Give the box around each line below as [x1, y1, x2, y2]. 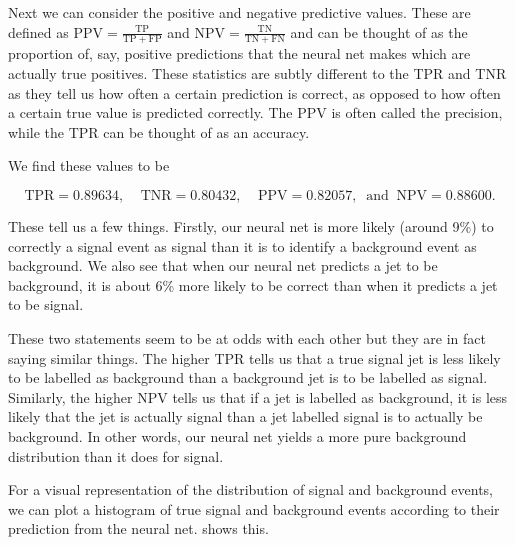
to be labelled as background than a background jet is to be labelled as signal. [8, 367, 488, 388]
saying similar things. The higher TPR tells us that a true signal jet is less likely [8, 347, 501, 368]
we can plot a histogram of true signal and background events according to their [8, 498, 500, 519]
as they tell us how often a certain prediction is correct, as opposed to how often [8, 82, 501, 103]
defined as [8, 21, 69, 42]
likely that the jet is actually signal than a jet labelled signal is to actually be [8, 406, 483, 427]
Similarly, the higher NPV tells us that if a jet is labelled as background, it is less [8, 386, 508, 407]
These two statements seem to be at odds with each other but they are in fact [8, 327, 486, 348]
